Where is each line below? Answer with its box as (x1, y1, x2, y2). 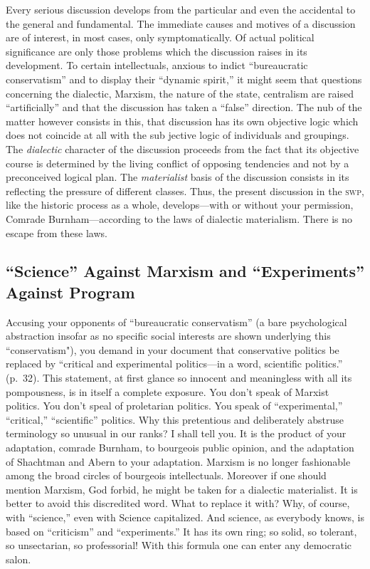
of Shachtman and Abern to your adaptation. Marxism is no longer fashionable (6, 454, 351, 469)
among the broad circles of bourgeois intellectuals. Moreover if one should (6, 468, 327, 483)
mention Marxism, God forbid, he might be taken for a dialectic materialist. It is (6, 481, 358, 496)
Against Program (6, 281, 135, 303)
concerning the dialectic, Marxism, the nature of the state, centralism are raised (6, 85, 354, 100)
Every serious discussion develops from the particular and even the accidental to (6, 2, 356, 16)
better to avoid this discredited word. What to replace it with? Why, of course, (6, 496, 350, 511)
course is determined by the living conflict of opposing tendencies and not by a (6, 155, 349, 170)
